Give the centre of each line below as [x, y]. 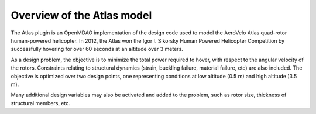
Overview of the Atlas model [81, 15]
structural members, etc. [40, 103]
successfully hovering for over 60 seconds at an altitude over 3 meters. [97, 49]
